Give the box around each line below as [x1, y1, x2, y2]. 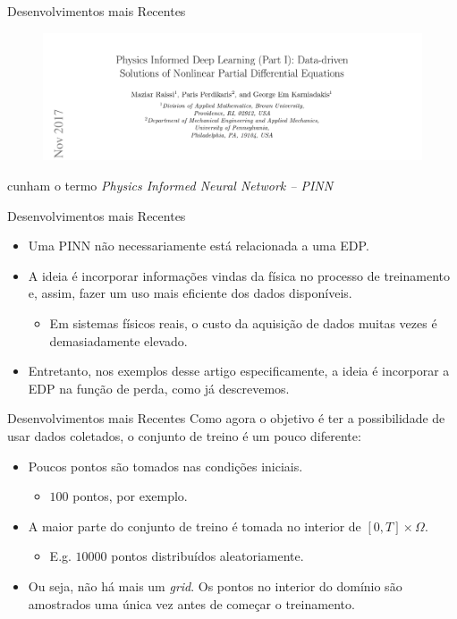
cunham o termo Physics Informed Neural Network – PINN [7, 176, 334, 195]
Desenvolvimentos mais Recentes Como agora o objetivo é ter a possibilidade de [7, 409, 445, 428]
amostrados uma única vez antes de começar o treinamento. [28, 594, 355, 613]
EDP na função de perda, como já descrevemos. [28, 378, 290, 397]
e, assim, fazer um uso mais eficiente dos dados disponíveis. [28, 284, 352, 302]
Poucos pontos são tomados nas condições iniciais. [28, 456, 303, 475]
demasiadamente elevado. [49, 331, 188, 350]
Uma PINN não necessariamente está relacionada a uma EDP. [28, 236, 369, 255]
